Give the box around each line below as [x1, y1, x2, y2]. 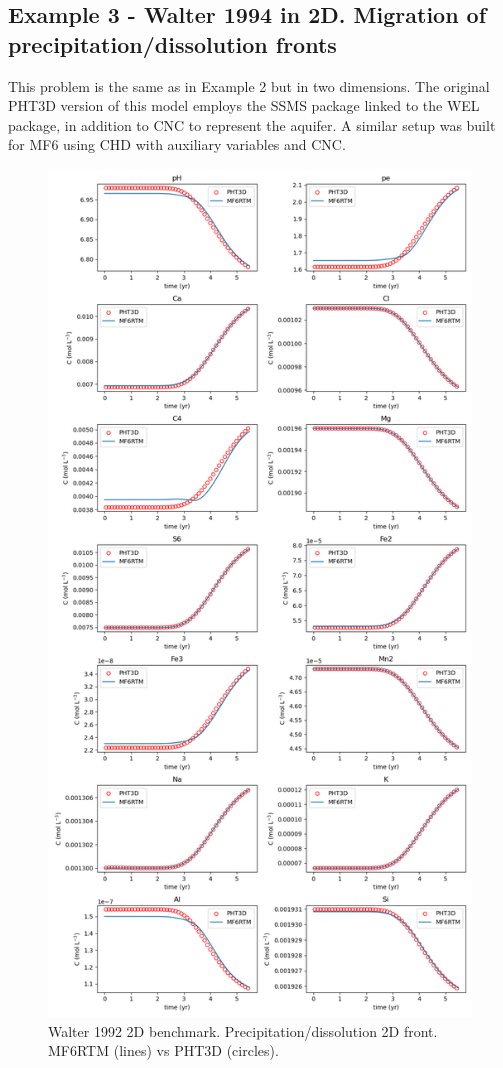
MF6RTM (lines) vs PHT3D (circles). [48, 1040, 279, 1061]
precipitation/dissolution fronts [8, 28, 337, 59]
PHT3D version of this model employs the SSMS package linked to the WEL [8, 95, 480, 116]
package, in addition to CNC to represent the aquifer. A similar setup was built [8, 114, 496, 135]
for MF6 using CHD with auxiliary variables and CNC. [8, 134, 346, 155]
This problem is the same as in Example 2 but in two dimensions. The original [8, 75, 490, 96]
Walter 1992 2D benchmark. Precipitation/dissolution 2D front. [48, 1020, 438, 1041]
